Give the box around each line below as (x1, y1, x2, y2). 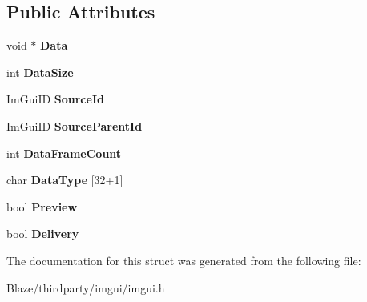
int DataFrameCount (6, 144, 122, 161)
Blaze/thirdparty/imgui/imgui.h (6, 279, 165, 296)
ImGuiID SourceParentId (6, 117, 143, 134)
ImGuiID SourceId (6, 91, 104, 107)
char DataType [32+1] (6, 171, 123, 188)
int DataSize (6, 63, 74, 80)
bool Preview (6, 198, 78, 215)
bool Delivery (6, 225, 79, 242)
